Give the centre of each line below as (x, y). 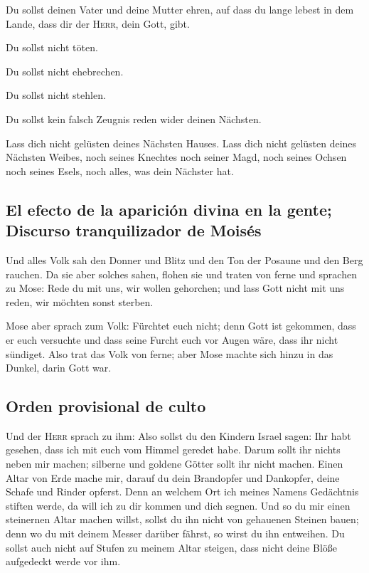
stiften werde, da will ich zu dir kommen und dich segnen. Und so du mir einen (178, 505)
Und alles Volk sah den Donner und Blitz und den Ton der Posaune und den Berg (184, 259)
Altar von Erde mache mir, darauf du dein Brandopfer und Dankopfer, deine (173, 477)
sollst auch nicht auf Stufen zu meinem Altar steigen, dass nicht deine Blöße (172, 547)
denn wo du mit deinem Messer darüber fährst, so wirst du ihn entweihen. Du (175, 533)
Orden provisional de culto (106, 406)
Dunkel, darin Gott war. (59, 368)
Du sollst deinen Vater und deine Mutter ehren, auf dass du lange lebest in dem (180, 9)
